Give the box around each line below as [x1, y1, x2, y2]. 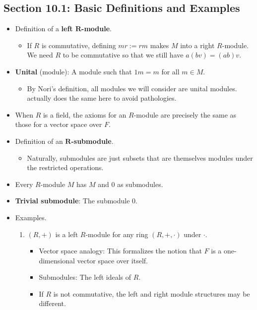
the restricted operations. [27, 162, 104, 173]
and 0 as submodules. [98, 179, 163, 189]
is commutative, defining [41, 40, 116, 50]
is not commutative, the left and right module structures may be [53, 288, 250, 299]
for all [161, 66, 180, 76]
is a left [55, 229, 78, 239]
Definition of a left [15, 23, 73, 34]
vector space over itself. [77, 255, 148, 265]
